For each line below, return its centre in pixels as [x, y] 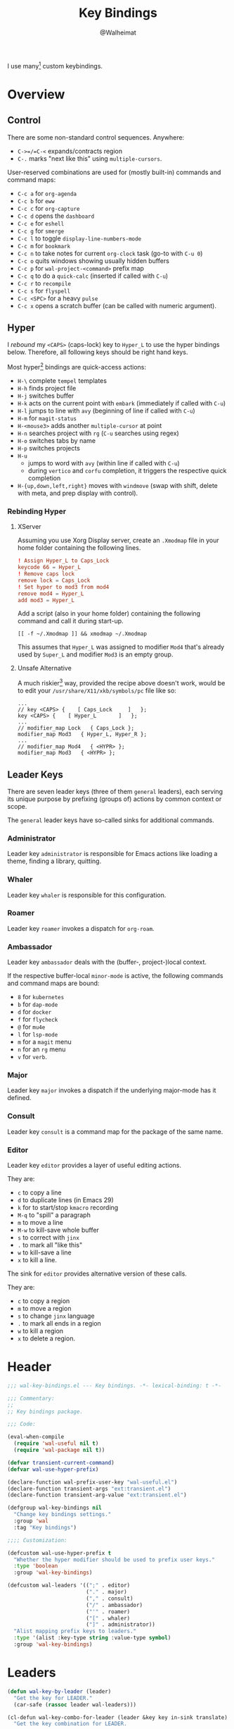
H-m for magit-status [47, 418]
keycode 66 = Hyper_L [49, 568]
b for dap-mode [38, 1004]
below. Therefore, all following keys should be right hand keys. [98, 352]
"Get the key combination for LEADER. [71, 1724]
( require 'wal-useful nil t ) [56, 1443]
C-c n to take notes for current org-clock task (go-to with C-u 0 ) [110, 253]
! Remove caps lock [46, 574]
